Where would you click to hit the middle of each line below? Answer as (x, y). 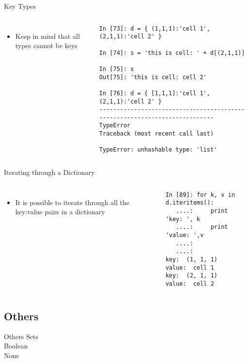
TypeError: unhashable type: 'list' (158, 150)
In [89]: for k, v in (200, 195)
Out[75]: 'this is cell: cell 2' (153, 77)
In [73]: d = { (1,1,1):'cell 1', (155, 28)
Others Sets (21, 336)
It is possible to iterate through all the (72, 202)
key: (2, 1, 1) (192, 276)
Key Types (20, 6)
